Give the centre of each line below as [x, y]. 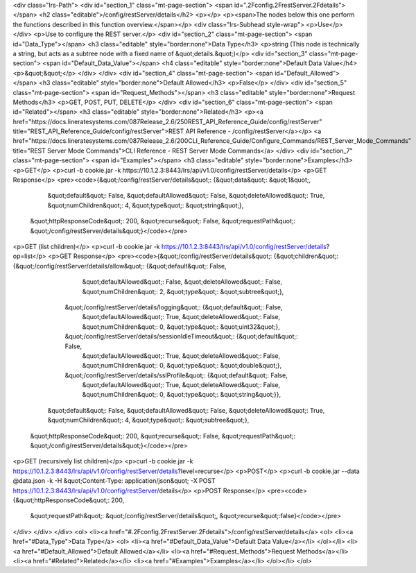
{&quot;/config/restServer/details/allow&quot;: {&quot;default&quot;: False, [120, 266]
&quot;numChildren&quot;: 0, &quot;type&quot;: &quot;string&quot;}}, [181, 395]
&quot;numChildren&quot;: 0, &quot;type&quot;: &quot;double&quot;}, [182, 366]
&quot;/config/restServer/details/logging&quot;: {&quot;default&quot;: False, [174, 307]
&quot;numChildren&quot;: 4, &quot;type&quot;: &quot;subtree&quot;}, [148, 420]
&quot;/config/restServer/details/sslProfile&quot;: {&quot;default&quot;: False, [176, 375]
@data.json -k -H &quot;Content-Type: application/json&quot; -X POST [114, 481]
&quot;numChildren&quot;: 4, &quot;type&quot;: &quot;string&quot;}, [146, 205]
